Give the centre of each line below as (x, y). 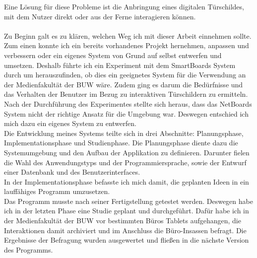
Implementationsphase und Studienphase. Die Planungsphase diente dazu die (121, 143)
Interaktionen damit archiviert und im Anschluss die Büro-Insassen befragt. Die (125, 230)
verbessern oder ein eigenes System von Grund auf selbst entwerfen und (113, 55)
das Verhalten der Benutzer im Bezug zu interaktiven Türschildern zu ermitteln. (126, 94)
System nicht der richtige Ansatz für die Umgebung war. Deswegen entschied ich (126, 113)
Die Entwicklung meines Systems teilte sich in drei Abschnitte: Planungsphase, (124, 133)
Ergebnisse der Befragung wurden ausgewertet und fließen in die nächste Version (127, 240)
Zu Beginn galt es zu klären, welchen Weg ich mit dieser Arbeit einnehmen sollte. (128, 35)
